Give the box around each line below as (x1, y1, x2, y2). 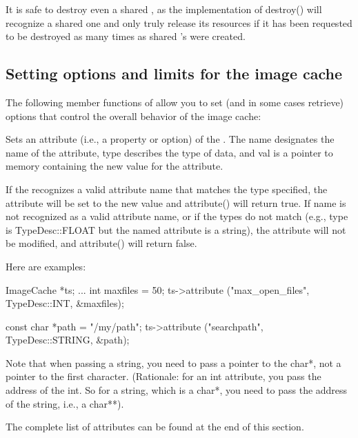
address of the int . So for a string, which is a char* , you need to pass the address (6, 383, 348, 397)
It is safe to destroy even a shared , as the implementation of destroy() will (6, 2, 322, 16)
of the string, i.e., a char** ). (6, 396, 124, 410)
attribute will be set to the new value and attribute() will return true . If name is (6, 195, 346, 210)
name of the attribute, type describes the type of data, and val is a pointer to (6, 145, 333, 159)
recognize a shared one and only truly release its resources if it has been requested (6, 15, 352, 30)
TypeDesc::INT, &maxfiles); (6, 296, 124, 310)
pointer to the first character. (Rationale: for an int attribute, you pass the (6, 369, 321, 384)
